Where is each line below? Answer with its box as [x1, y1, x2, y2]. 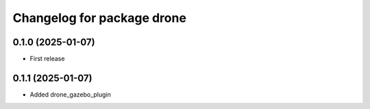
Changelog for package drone [12, 10, 186, 25]
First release [29, 55, 65, 63]
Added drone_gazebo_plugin [29, 90, 111, 99]
